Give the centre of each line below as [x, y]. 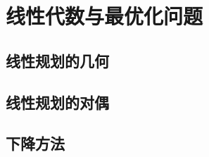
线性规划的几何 [57, 60]
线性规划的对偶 [57, 102]
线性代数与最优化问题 [104, 16]
